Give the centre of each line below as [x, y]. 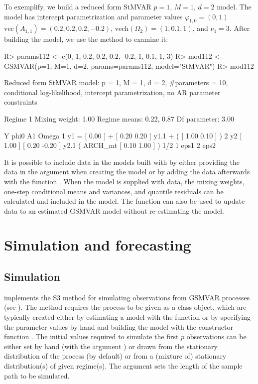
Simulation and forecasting [98, 245]
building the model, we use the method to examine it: [86, 39]
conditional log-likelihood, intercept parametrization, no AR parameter [112, 92]
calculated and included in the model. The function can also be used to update [125, 201]
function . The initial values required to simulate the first [91, 336]
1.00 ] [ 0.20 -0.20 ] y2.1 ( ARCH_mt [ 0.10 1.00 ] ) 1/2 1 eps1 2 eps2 [110, 145]
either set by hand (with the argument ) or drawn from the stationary [111, 346]
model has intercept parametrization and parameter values [93, 16]
